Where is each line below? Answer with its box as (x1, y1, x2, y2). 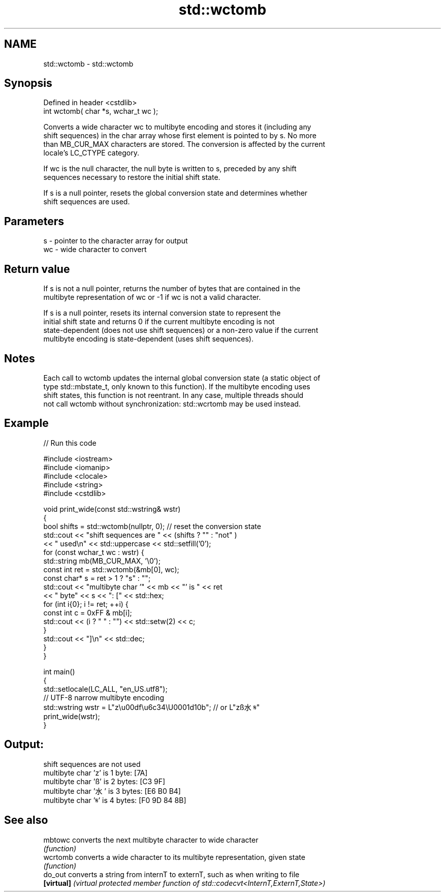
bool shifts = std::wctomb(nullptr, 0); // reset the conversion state (43, 521, 261, 531)
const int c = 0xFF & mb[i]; (43, 608, 132, 617)
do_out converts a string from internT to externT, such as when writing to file (43, 870, 300, 879)
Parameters (4, 214, 64, 228)
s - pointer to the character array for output (43, 236, 188, 245)
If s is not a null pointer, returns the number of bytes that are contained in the (43, 284, 301, 293)
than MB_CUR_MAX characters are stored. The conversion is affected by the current (43, 140, 326, 149)
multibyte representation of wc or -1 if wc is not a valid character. (43, 293, 261, 302)
